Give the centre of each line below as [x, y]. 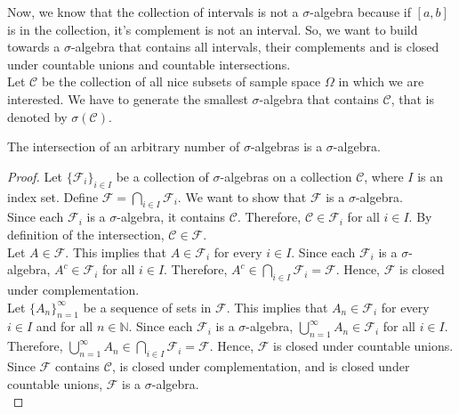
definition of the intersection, [86, 234]
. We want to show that [242, 196]
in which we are [381, 81]
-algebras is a [286, 146]
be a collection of [162, 176]
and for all [64, 326]
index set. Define [53, 196]
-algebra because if [360, 12]
